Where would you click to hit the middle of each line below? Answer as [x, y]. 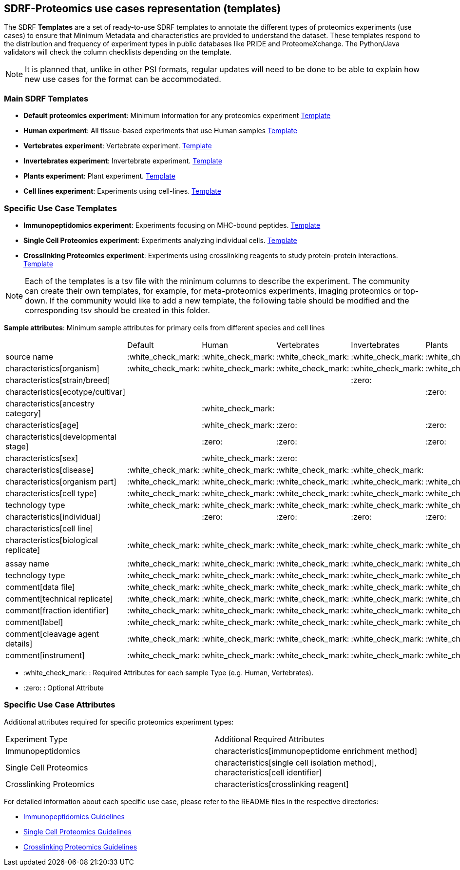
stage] [17, 446]
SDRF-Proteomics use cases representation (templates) [143, 9]
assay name [27, 563]
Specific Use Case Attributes [60, 705]
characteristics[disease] [50, 470]
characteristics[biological [52, 540]
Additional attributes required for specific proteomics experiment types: [119, 722]
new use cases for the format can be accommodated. [123, 79]
